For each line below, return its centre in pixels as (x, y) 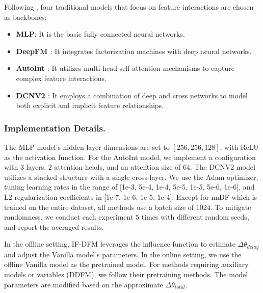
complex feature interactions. (61, 78)
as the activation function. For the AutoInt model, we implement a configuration (130, 157)
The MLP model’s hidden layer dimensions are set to (87, 146)
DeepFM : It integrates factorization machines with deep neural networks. (134, 51)
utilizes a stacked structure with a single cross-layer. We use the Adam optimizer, (131, 177)
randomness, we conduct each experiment (69, 217)
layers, (36, 167)
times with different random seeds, (195, 217)
